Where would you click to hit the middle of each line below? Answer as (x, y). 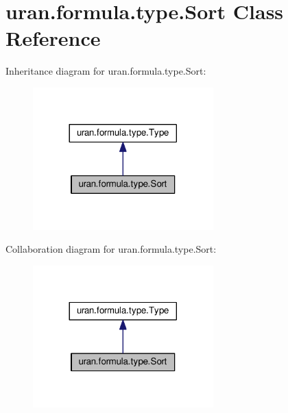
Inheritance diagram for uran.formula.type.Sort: (106, 71)
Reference (53, 38)
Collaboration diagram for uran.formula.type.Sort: (111, 249)
